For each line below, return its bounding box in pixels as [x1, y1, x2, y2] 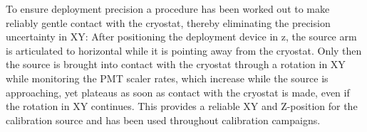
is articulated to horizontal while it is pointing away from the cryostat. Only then [6, 43, 362, 57]
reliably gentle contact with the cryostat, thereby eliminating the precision [6, 15, 331, 30]
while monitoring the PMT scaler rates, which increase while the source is [6, 70, 329, 85]
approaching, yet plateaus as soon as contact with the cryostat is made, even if [6, 84, 350, 99]
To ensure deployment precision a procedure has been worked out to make [6, 1, 330, 16]
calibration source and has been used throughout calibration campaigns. [6, 112, 321, 127]
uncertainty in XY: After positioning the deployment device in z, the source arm [6, 29, 357, 44]
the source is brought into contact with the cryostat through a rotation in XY [6, 57, 346, 72]
